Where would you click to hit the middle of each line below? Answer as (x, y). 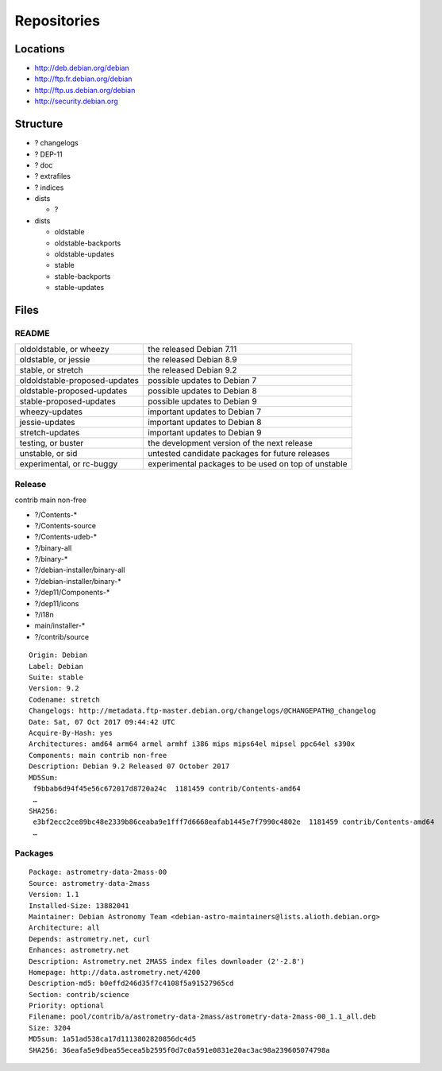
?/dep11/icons (57, 603)
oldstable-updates (85, 254)
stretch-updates (50, 433)
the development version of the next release (231, 443)
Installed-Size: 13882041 (79, 905)
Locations (40, 49)
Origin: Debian (58, 655)
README (32, 333)
